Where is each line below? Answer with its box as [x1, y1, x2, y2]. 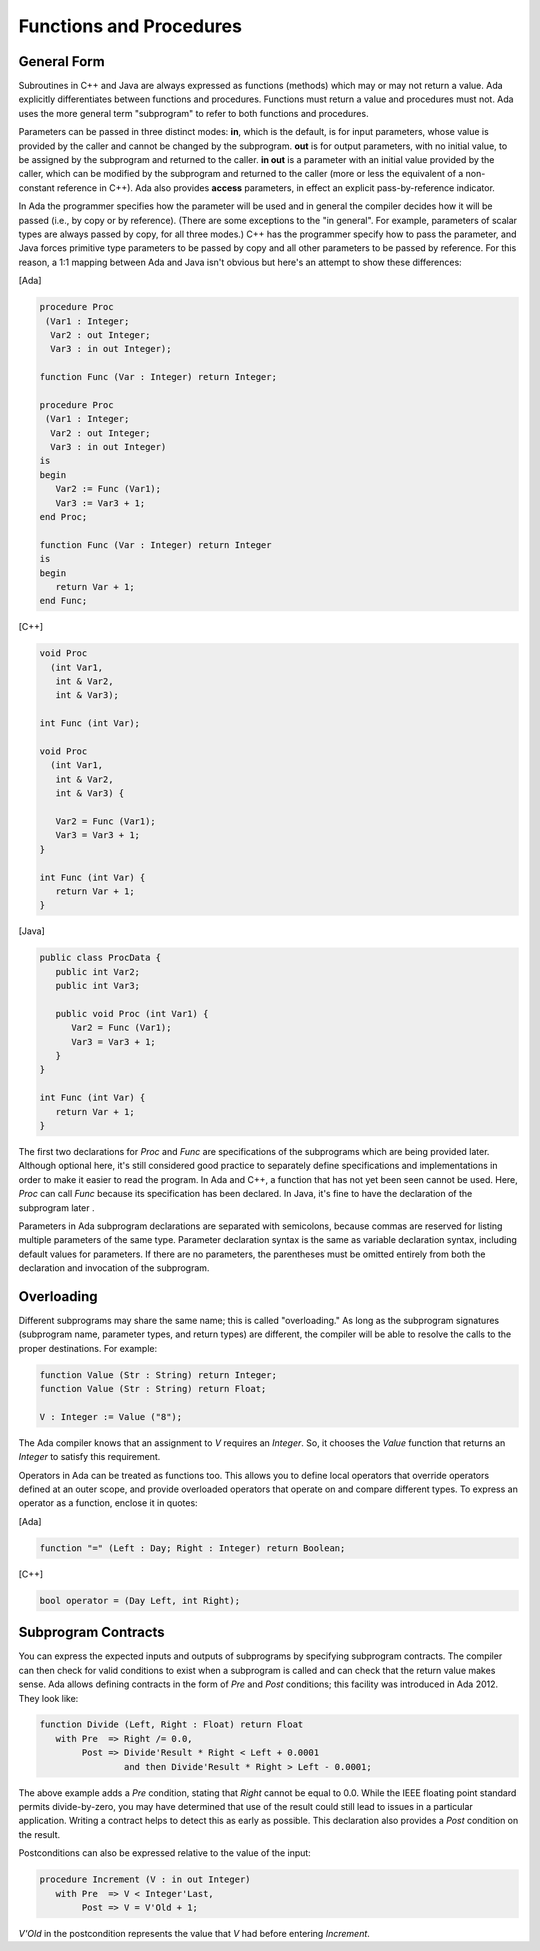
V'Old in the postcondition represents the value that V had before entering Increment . [18, 1927, 370, 1939]
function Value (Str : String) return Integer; [39, 1369, 277, 1380]
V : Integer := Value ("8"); [39, 1411, 183, 1422]
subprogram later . [18, 1201, 95, 1214]
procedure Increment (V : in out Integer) [39, 1874, 251, 1885]
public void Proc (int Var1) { [55, 1008, 209, 1019]
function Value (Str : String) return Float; [39, 1383, 267, 1395]
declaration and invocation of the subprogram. [18, 1262, 210, 1274]
